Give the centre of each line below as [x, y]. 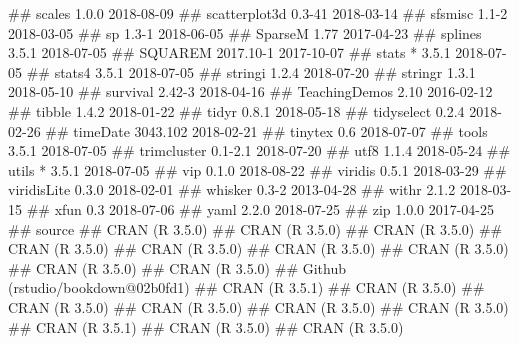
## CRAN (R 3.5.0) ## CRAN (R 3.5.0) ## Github [177, 267]
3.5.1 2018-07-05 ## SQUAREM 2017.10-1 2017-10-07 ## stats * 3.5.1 [229, 52]
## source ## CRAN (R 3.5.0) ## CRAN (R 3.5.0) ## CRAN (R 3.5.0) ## [255, 228]
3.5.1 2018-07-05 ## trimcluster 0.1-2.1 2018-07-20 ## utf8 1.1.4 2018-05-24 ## [259, 150]
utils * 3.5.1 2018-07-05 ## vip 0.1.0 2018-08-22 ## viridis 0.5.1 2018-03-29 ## [257, 169]
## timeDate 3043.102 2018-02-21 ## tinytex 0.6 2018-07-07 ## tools [266, 130]
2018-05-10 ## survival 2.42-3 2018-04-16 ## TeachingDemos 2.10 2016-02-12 [250, 91]
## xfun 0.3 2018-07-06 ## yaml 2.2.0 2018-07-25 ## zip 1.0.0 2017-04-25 [260, 208]
